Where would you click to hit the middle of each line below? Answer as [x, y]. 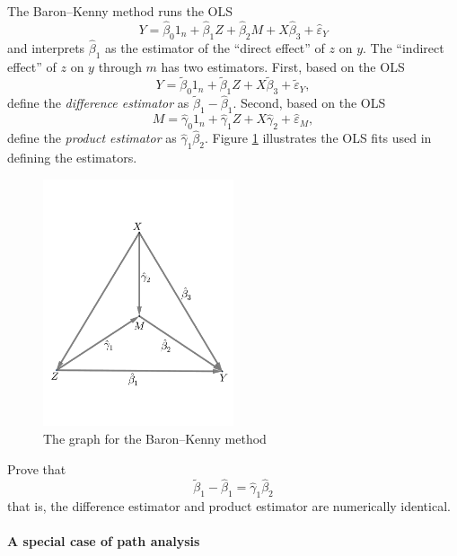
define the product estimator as [92, 138]
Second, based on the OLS [313, 103]
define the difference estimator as [98, 103]
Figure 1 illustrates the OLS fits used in [322, 138]
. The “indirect [404, 47]
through [120, 66]
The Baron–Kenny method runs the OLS [120, 11]
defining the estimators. [72, 158]
